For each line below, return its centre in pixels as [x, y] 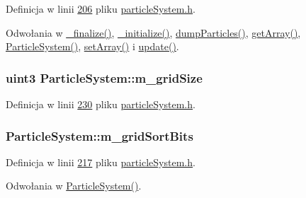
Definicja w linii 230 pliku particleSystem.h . [101, 104]
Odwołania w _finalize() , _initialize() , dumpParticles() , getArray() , [153, 32]
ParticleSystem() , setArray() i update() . [92, 46]
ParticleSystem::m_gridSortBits [100, 135]
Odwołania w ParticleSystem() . [74, 186]
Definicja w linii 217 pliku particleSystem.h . [101, 162]
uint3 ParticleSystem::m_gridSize [104, 77]
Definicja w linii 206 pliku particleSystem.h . [101, 8]
